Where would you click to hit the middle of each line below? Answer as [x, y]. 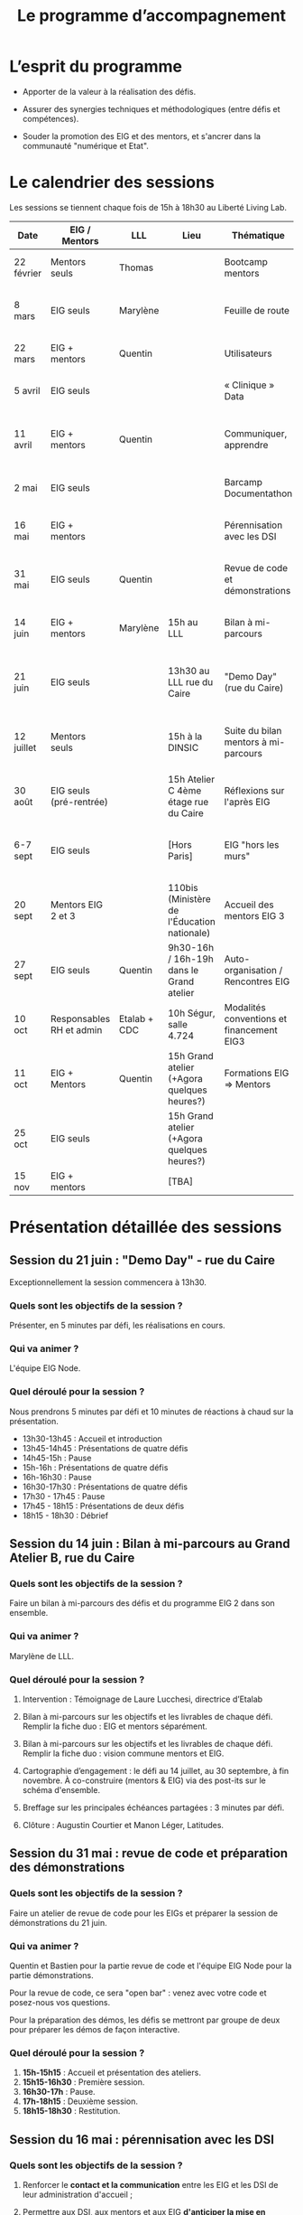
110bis [183, 887]
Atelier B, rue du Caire [72, 1558]
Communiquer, [256, 433]
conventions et [256, 1018]
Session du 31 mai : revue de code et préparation [149, 1854]
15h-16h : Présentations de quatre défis [95, 1467]
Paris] [181, 856]
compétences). [50, 118]
